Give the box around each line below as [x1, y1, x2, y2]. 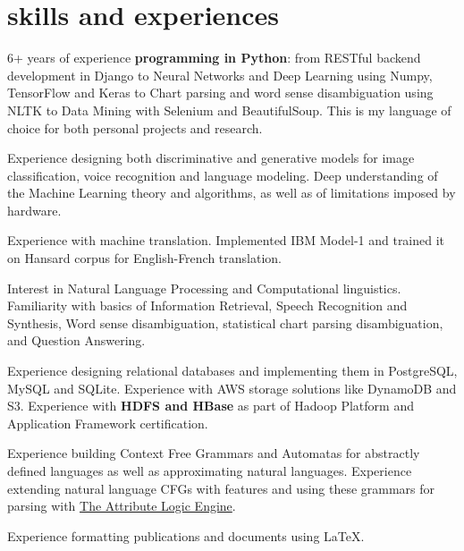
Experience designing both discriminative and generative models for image [7, 148, 415, 167]
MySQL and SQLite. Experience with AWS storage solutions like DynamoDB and [7, 378, 457, 397]
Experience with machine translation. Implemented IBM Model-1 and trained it [7, 231, 445, 250]
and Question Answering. [7, 331, 146, 350]
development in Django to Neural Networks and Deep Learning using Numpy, [7, 65, 433, 84]
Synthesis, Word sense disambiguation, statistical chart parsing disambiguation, [7, 313, 443, 332]
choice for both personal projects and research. [7, 118, 263, 137]
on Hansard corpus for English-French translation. [7, 249, 283, 267]
